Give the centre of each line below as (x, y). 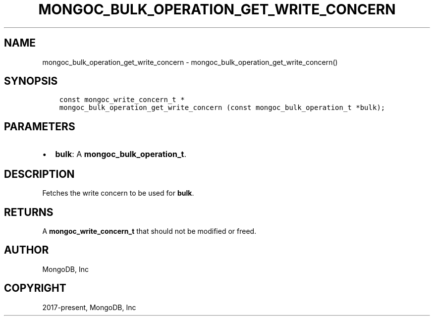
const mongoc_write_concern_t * (122, 100)
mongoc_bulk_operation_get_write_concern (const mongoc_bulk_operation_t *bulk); (222, 108)
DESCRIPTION (39, 174)
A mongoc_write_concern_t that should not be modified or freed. (149, 231)
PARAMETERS (40, 126)
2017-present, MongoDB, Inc (89, 307)
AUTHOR (27, 250)
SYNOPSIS (31, 81)
